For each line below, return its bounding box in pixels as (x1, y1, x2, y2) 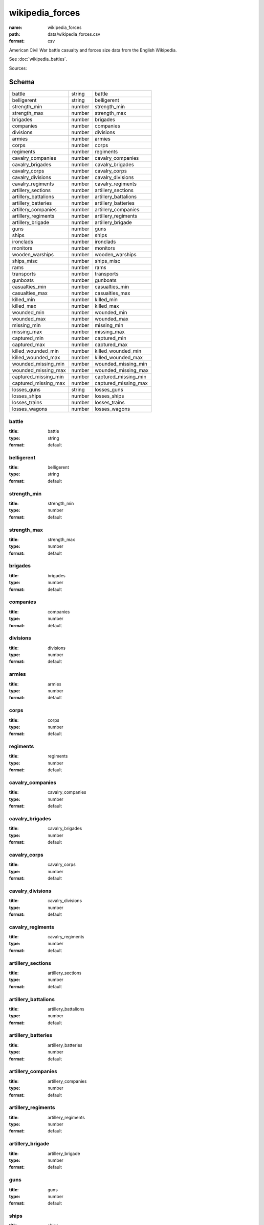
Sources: (9, 65, 27, 71)
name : (9, 24, 22, 30)
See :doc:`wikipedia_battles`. (9, 56, 67, 62)
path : (9, 31, 21, 37)
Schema (9, 78, 35, 86)
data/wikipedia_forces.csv (47, 31, 100, 37)
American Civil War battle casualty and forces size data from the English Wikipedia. (9, 47, 177, 53)
